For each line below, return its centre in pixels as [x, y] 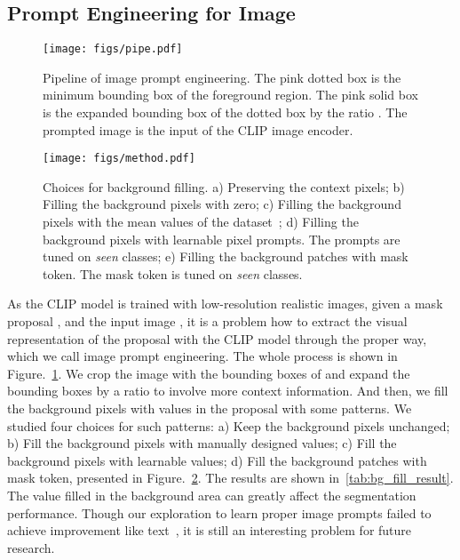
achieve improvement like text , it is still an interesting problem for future [210, 530]
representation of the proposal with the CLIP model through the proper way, [217, 338]
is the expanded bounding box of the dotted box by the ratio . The [225, 112]
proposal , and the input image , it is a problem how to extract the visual [207, 321]
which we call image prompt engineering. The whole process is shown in [202, 356]
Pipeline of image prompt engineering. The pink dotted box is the [222, 77]
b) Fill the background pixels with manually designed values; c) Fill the [202, 443]
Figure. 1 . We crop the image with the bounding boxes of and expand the [209, 373]
